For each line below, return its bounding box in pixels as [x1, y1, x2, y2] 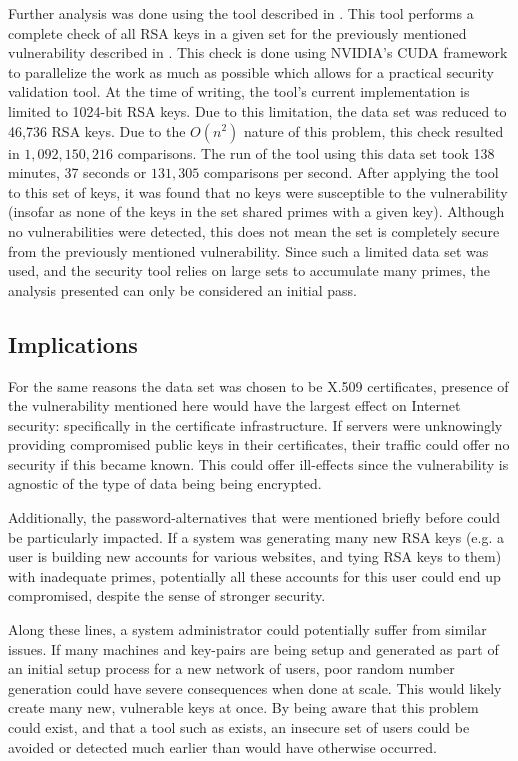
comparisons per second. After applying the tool [203, 162, 499, 183]
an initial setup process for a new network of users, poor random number [8, 658, 455, 679]
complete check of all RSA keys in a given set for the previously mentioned [8, 22, 467, 43]
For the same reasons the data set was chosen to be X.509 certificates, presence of [8, 375, 509, 396]
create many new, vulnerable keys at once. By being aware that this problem [8, 697, 479, 718]
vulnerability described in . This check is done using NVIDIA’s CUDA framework [8, 42, 508, 63]
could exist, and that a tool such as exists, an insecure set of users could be [8, 717, 470, 738]
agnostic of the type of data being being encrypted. [8, 473, 322, 494]
